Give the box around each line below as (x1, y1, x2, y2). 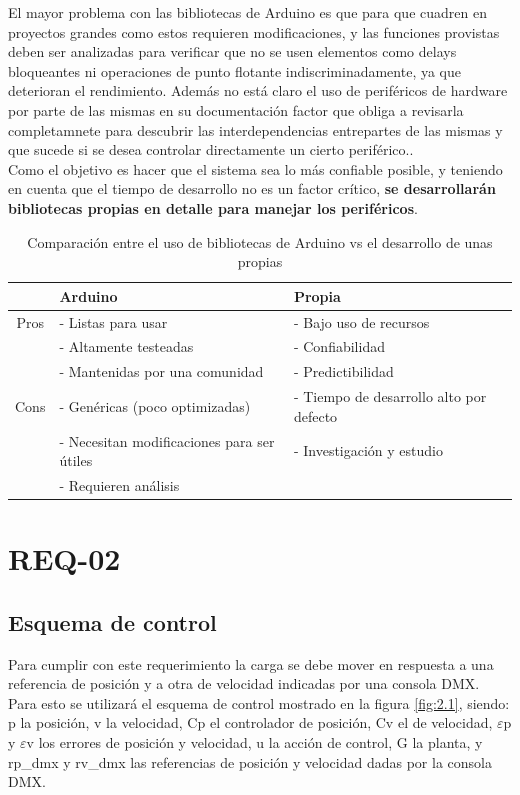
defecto (293, 405, 338, 426)
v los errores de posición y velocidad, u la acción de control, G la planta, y (26, 732, 483, 753)
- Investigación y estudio (293, 440, 444, 461)
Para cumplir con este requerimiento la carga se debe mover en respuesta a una (8, 653, 494, 674)
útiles (59, 450, 93, 471)
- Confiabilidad (293, 336, 385, 357)
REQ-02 (8, 538, 121, 579)
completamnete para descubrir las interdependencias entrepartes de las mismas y (8, 119, 503, 140)
